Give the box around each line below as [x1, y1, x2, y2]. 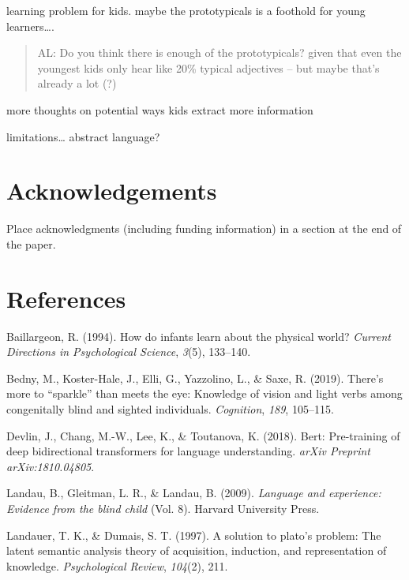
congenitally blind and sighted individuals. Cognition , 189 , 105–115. [6, 400, 334, 417]
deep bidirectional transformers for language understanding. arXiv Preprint [6, 443, 370, 459]
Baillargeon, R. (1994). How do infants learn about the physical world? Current [6, 327, 391, 344]
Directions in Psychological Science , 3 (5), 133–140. [6, 343, 251, 360]
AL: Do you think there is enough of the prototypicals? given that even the [37, 44, 402, 61]
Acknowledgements [6, 174, 217, 207]
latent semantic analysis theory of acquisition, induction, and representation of [6, 542, 387, 559]
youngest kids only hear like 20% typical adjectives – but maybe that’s [37, 59, 380, 76]
